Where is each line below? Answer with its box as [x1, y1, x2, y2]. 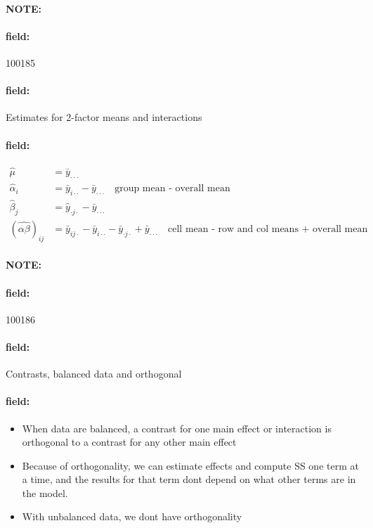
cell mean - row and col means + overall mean [168, 224, 368, 234]
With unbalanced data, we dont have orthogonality [22, 509, 242, 524]
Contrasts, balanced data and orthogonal [6, 366, 182, 381]
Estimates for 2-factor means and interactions [6, 110, 202, 124]
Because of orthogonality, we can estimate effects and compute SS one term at [22, 458, 359, 472]
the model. [22, 485, 68, 500]
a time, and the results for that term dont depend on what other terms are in [22, 472, 356, 487]
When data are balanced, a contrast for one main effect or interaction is [22, 420, 332, 435]
